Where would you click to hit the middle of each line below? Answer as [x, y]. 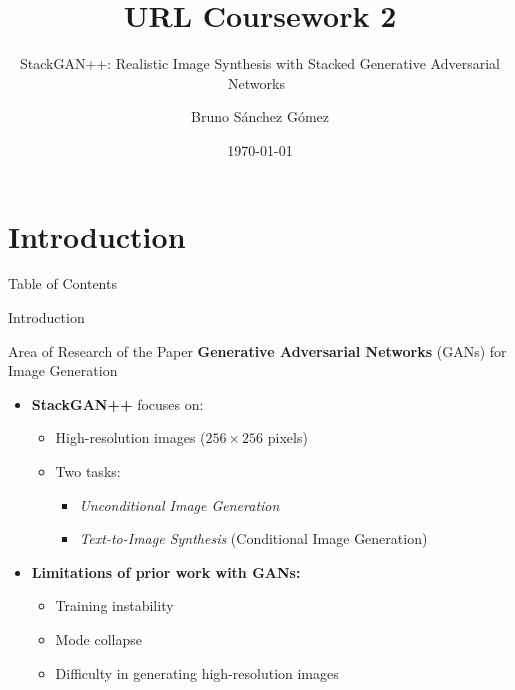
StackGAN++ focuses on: [117, 403]
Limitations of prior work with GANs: [166, 571]
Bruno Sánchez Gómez [260, 116]
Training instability [114, 605]
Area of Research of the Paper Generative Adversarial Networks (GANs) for [257, 350]
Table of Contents [62, 283]
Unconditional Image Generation [179, 504]
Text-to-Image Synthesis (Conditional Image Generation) [253, 538]
